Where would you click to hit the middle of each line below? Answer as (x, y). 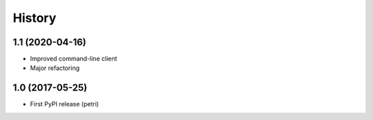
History (35, 18)
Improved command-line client (74, 59)
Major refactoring (55, 68)
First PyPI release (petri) (65, 104)
